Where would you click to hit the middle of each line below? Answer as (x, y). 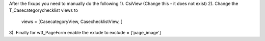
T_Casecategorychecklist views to (43, 10)
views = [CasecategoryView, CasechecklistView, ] (72, 21)
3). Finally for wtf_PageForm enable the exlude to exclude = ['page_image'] (85, 33)
